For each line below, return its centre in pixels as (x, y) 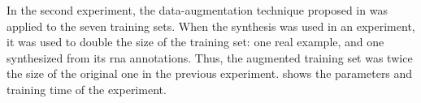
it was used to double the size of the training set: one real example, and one (195, 42)
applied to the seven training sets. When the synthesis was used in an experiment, (211, 26)
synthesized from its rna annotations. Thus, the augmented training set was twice (210, 57)
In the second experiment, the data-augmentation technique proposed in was (197, 10)
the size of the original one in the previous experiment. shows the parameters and (210, 73)
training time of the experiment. (87, 89)
